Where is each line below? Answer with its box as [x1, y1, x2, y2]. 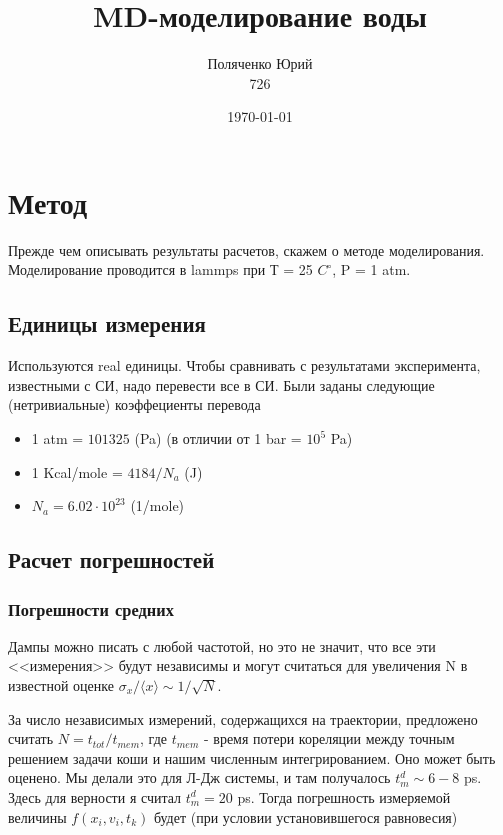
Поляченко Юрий [207, 53, 313, 74]
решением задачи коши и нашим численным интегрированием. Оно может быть [8, 747, 496, 768]
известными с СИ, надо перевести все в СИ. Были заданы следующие [8, 374, 435, 395]
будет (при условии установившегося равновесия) [153, 806, 458, 827]
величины [8, 806, 67, 827]
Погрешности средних [8, 596, 174, 621]
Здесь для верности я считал [8, 786, 182, 807]
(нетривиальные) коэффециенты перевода [8, 394, 261, 415]
